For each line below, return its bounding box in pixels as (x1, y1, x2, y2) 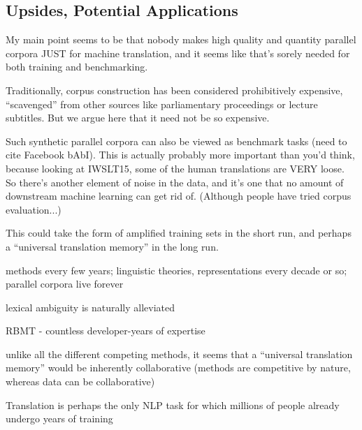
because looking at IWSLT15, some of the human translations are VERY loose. (6, 161, 345, 175)
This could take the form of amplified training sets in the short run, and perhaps (6, 225, 352, 240)
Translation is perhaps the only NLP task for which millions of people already (6, 397, 340, 412)
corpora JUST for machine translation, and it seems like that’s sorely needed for (6, 45, 350, 60)
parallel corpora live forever (6, 276, 124, 291)
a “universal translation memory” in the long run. (6, 239, 219, 253)
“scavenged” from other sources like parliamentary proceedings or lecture (6, 96, 318, 111)
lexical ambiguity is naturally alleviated (6, 299, 175, 314)
